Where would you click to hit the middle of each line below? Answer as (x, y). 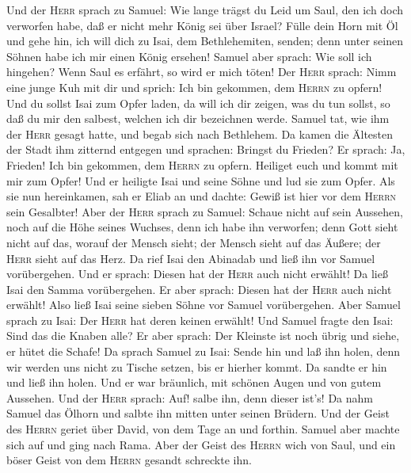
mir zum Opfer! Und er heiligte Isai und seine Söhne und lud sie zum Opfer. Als (201, 180)
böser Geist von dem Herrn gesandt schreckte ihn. (129, 460)
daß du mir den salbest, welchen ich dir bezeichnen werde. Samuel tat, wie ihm (198, 118)
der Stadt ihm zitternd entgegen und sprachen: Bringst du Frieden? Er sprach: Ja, (206, 149)
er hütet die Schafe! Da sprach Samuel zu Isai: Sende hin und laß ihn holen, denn (204, 351)
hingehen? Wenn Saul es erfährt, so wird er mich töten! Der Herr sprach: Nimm (202, 72)
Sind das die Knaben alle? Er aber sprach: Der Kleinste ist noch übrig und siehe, (203, 336)
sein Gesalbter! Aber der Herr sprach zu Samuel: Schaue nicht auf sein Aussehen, (205, 211)
